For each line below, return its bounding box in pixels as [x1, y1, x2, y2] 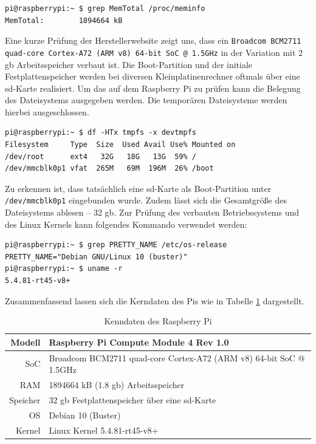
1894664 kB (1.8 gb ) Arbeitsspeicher [49, 378, 185, 391]
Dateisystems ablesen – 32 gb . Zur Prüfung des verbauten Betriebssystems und [5, 206, 300, 219]
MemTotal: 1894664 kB [5, 16, 123, 25]
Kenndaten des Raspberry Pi [104, 315, 212, 327]
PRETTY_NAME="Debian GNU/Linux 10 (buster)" [5, 252, 188, 261]
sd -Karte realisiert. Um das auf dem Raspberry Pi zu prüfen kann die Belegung [5, 81, 301, 94]
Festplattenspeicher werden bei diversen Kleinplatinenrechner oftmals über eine [5, 70, 300, 83]
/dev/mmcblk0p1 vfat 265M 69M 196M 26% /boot [5, 164, 214, 173]
